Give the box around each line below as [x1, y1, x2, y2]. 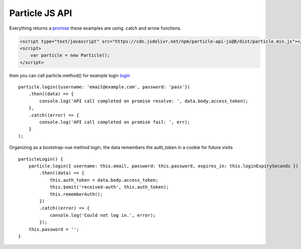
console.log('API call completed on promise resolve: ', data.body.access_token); [39, 98, 248, 104]
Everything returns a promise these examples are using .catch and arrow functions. [9, 25, 182, 31]
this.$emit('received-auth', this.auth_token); [50, 184, 169, 190]
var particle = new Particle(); [30, 53, 110, 58]
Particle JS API [9, 8, 72, 19]
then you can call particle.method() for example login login [9, 72, 130, 78]
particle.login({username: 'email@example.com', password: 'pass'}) [18, 84, 190, 90]
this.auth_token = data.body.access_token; [50, 177, 159, 183]
